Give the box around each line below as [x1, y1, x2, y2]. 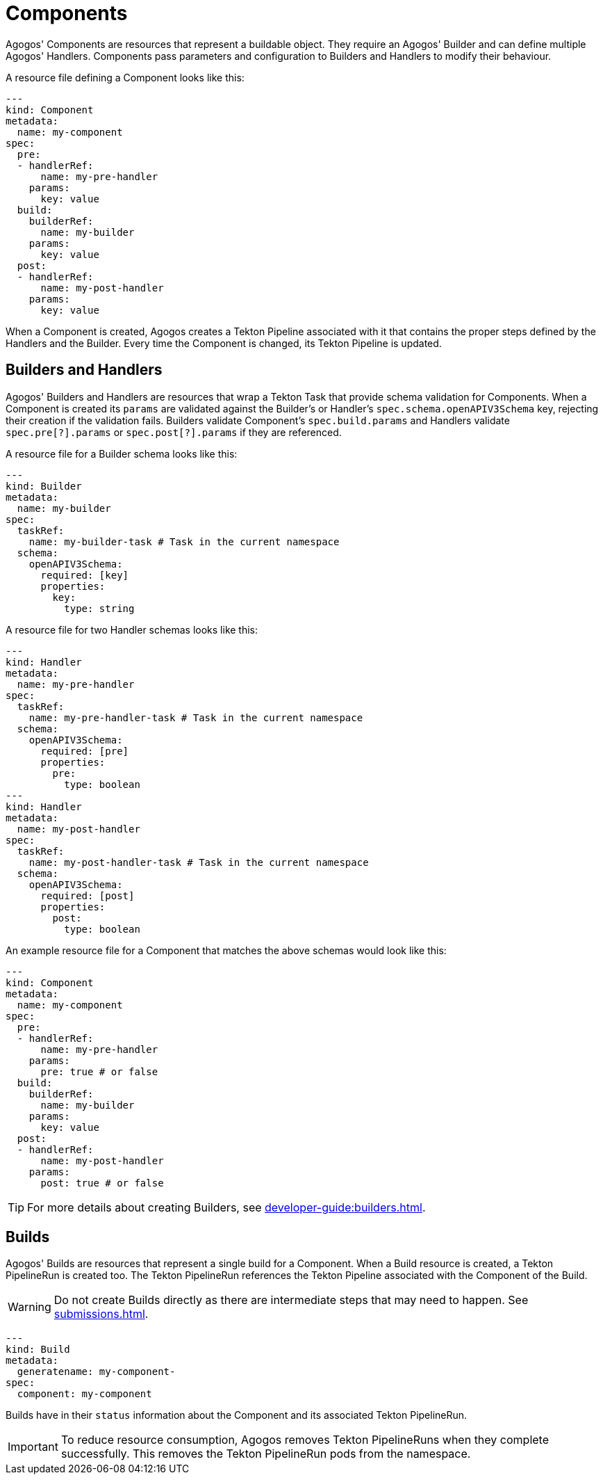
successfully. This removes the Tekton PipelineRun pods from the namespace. [60, 1447, 471, 1461]
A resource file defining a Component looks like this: [6, 71, 245, 83]
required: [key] [40, 569, 129, 581]
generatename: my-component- [17, 1366, 176, 1378]
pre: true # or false [40, 1065, 158, 1077]
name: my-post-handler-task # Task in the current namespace [28, 856, 369, 868]
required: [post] [40, 890, 135, 901]
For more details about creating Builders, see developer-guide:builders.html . [27, 1200, 426, 1214]
